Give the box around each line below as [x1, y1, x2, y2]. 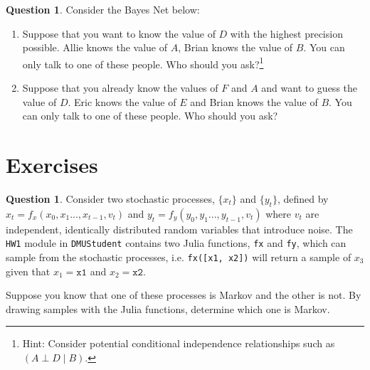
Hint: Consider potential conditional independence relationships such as [22, 336, 335, 351]
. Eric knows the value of [68, 94, 176, 109]
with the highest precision [230, 26, 343, 41]
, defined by [277, 191, 329, 206]
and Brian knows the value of [190, 94, 318, 109]
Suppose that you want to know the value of [22, 26, 216, 41]
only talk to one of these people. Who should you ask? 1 [22, 54, 264, 71]
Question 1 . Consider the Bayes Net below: [6, 2, 200, 16]
